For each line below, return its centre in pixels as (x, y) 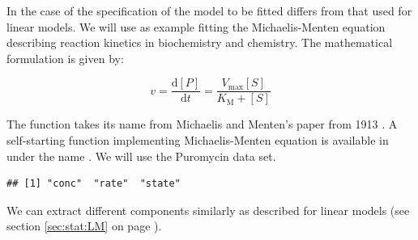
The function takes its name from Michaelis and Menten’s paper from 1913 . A (202, 124)
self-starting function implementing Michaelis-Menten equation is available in (198, 140)
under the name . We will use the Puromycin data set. (141, 156)
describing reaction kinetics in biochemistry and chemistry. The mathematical (200, 42)
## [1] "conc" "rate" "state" (94, 184)
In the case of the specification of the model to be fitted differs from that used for (209, 11)
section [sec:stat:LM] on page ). (84, 226)
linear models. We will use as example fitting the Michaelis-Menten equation (196, 26)
